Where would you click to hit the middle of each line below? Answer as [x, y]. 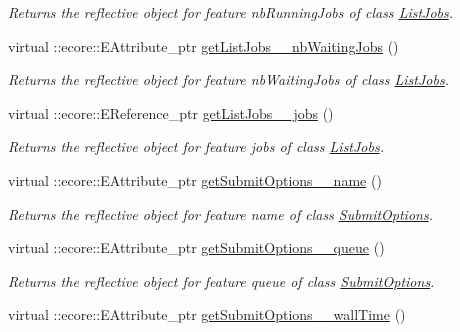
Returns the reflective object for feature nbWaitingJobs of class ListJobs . [228, 79]
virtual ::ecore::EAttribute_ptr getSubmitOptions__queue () [196, 247]
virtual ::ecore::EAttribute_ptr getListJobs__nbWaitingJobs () [203, 45]
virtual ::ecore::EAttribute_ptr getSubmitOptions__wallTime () [207, 314]
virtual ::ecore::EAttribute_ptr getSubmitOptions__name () [195, 179]
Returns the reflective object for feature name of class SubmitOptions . [220, 213]
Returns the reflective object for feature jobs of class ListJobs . [196, 146]
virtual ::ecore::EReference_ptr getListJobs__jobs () [171, 112]
